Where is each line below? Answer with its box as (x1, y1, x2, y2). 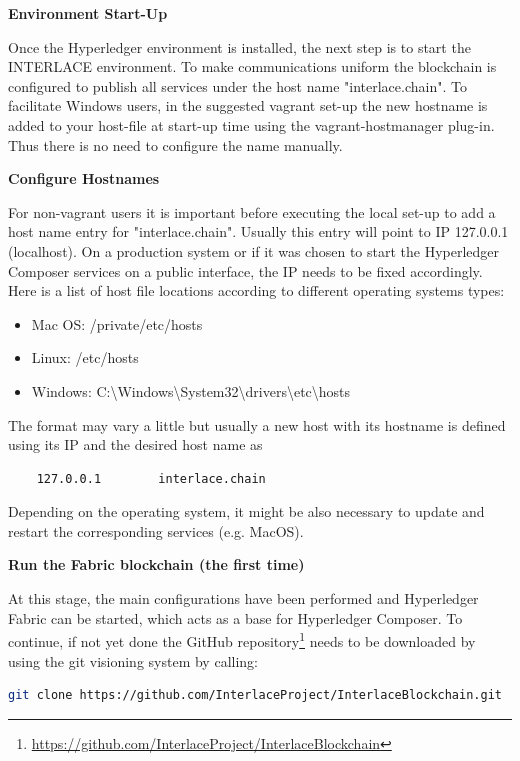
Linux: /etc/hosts (31, 347, 139, 368)
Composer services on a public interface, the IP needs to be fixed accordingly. (8, 260, 483, 281)
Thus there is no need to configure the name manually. (8, 134, 343, 155)
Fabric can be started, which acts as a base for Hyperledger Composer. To (8, 607, 463, 628)
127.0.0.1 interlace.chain (36, 471, 266, 486)
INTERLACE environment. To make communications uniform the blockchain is (8, 56, 497, 77)
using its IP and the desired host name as (8, 434, 263, 455)
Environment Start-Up (8, 3, 168, 23)
